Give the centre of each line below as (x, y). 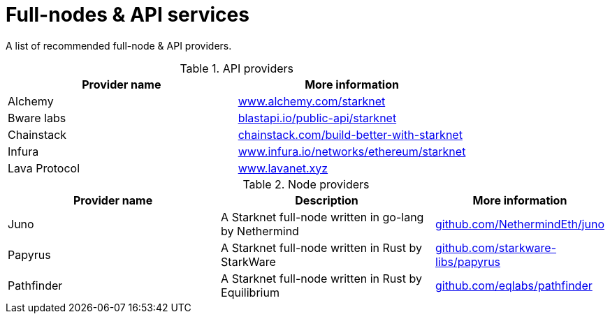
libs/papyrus (468, 261)
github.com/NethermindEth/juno (520, 224)
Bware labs (37, 118)
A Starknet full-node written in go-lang (322, 217)
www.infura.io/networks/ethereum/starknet (352, 151)
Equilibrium (250, 292)
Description (327, 200)
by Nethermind (260, 231)
